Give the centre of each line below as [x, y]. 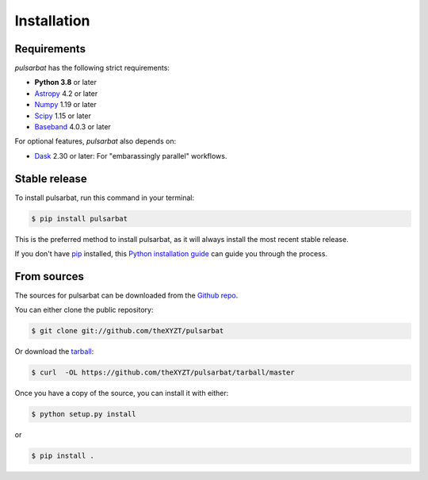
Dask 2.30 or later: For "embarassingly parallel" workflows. [131, 156]
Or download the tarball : [54, 351]
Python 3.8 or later [66, 83]
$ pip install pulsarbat [80, 219]
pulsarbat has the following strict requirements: [92, 68]
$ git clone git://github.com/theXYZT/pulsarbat [128, 331]
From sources [50, 276]
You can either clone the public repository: [84, 310]
